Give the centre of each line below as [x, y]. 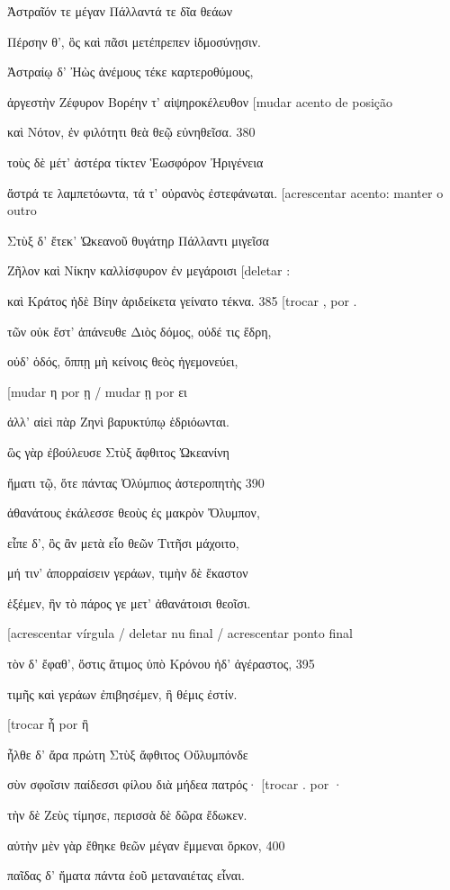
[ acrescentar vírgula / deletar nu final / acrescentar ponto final [180, 633]
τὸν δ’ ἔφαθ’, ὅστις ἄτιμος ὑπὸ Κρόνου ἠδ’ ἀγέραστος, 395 [161, 664]
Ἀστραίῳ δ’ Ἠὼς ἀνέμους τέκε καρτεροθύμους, [130, 72]
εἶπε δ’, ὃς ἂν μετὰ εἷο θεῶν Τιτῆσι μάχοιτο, [123, 542]
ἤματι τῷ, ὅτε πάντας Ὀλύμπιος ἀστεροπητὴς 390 [136, 482]
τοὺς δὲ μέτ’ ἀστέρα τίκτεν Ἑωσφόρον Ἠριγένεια [135, 162]
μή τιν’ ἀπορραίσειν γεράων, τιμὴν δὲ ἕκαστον [128, 573]
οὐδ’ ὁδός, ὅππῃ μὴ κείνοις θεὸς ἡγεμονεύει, [123, 361]
